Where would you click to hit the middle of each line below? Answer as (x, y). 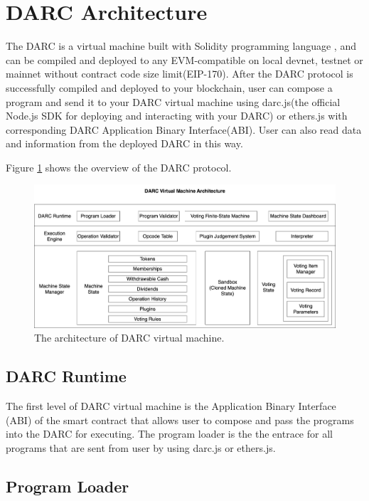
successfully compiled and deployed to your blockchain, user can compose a (169, 87)
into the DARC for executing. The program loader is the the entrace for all (169, 434)
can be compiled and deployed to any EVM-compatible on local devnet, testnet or (184, 59)
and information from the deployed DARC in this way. (124, 143)
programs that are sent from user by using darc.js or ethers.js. (141, 448)
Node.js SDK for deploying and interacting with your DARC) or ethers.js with (177, 116)
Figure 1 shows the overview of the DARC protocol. (119, 167)
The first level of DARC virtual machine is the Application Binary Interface (171, 406)
